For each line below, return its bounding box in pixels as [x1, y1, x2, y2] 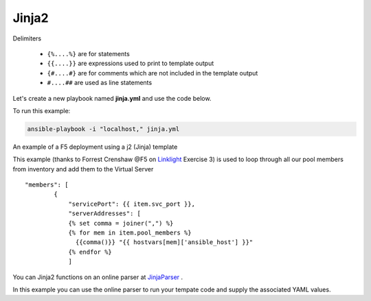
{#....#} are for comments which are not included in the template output [47, 69, 258, 77]
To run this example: [12, 106, 71, 115]
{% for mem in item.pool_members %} [68, 228, 192, 237]
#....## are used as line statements [47, 79, 153, 87]
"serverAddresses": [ [68, 210, 141, 217]
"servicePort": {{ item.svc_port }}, [68, 200, 196, 208]
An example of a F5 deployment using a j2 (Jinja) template [12, 143, 178, 151]
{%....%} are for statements [47, 49, 130, 58]
